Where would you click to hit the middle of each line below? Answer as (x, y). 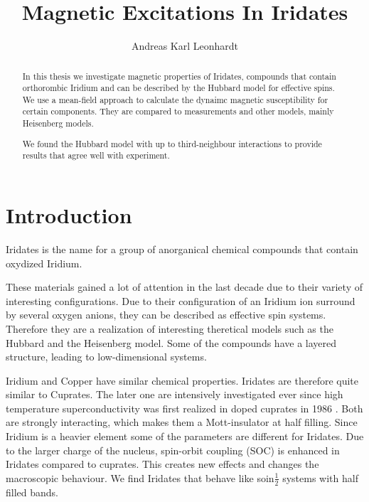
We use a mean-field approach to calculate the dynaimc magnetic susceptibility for (175, 99)
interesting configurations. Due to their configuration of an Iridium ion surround (181, 300)
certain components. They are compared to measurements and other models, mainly (178, 111)
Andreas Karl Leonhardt (185, 46)
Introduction (69, 215)
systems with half (320, 477)
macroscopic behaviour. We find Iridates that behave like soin (140, 477)
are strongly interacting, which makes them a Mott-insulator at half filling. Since (182, 422)
